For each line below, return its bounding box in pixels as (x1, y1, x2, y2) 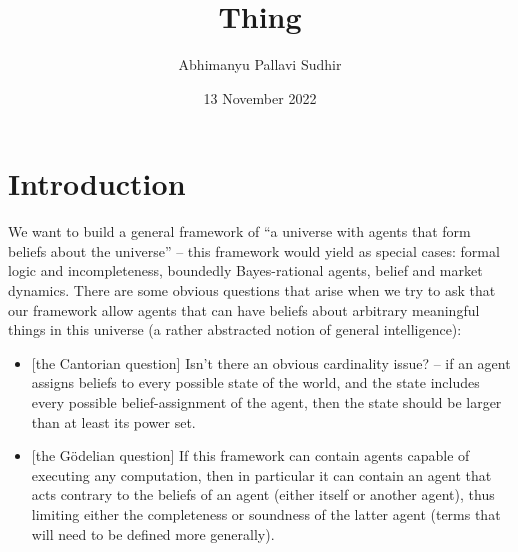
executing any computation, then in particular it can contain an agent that (31, 464, 492, 485)
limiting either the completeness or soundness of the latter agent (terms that (31, 503, 501, 524)
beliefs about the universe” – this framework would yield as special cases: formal (8, 240, 500, 261)
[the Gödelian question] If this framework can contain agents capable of (31, 445, 470, 466)
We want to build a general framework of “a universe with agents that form (8, 221, 471, 242)
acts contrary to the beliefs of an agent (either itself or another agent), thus (31, 484, 495, 505)
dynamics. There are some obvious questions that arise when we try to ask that (8, 280, 496, 301)
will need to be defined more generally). (31, 523, 275, 544)
